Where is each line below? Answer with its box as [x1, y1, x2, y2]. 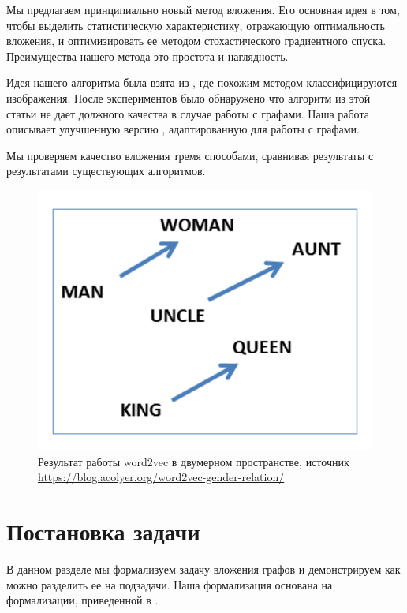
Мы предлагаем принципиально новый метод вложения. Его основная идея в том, [6, 2, 400, 17]
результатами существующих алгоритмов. [6, 163, 206, 179]
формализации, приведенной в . [6, 592, 159, 608]
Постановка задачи [6, 515, 200, 547]
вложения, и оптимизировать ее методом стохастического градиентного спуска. [6, 32, 386, 49]
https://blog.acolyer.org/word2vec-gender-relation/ [38, 469, 285, 485]
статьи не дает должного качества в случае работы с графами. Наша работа [6, 105, 369, 121]
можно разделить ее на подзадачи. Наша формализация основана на [6, 576, 333, 592]
